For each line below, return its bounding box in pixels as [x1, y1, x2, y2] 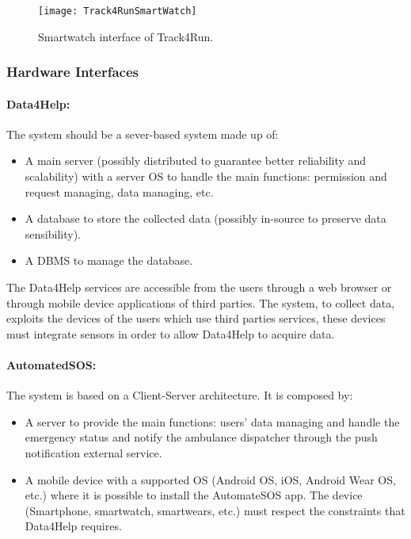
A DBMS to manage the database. [25, 252, 193, 269]
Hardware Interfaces [6, 62, 139, 82]
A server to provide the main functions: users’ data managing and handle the [25, 413, 400, 430]
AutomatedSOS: [6, 357, 97, 373]
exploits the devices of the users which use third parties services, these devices [6, 310, 386, 327]
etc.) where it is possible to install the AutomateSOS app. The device [25, 487, 363, 503]
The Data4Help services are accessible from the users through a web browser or [6, 279, 392, 296]
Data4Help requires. [25, 518, 122, 534]
